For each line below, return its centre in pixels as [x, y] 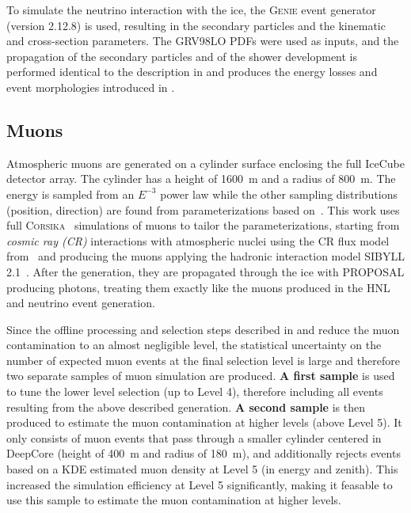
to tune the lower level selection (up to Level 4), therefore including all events [195, 391]
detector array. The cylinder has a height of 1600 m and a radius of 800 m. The [201, 179]
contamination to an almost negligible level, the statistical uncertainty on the [194, 345]
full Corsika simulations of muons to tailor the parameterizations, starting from [203, 225]
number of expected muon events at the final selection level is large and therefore [203, 360]
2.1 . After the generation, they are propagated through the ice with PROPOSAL [205, 271]
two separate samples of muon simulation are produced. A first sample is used [201, 376]
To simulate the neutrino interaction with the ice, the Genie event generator [191, 9]
